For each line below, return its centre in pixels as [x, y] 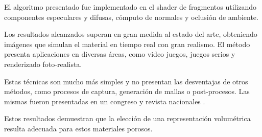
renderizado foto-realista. [43, 64]
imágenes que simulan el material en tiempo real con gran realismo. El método [127, 44]
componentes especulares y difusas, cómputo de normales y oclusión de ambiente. [131, 17]
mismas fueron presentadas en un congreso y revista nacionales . [105, 101]
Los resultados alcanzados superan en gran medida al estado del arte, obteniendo [131, 34]
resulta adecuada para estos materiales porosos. [78, 128]
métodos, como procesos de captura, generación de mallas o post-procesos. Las [127, 91]
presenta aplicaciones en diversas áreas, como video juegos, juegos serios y [120, 54]
